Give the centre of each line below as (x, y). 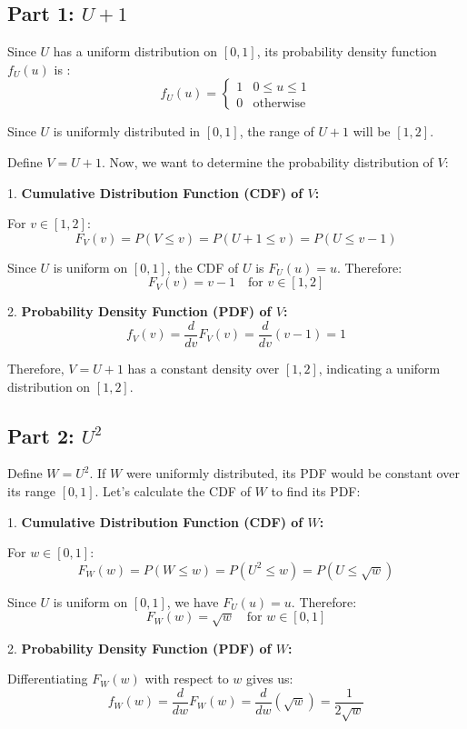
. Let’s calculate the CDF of (173, 491)
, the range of (277, 131)
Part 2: (41, 435)
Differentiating (48, 679)
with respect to (187, 679)
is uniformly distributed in (127, 131)
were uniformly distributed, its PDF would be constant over (293, 473)
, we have (193, 601)
